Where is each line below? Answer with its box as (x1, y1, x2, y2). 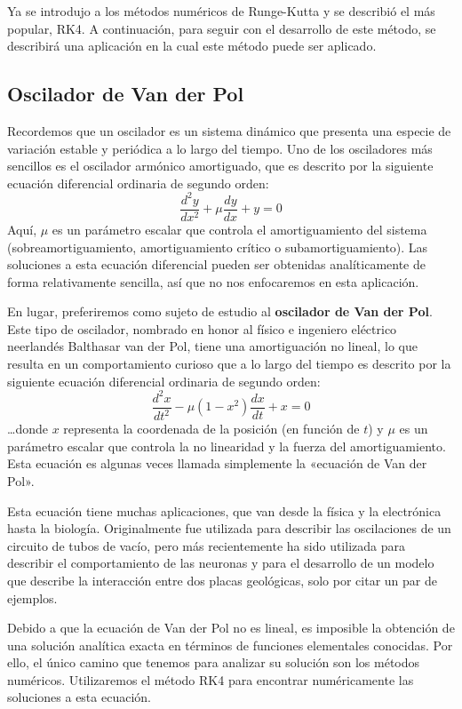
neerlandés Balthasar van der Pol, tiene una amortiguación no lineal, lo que (7, 337, 418, 355)
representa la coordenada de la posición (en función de (63, 419, 360, 438)
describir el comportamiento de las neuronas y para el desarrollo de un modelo (7, 554, 434, 572)
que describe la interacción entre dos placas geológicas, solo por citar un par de (7, 570, 437, 589)
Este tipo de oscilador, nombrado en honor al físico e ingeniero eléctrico (7, 319, 397, 338)
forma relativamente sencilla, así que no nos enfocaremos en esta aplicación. (7, 272, 419, 291)
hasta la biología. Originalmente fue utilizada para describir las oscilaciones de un (7, 519, 451, 538)
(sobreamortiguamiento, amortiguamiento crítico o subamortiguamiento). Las (7, 237, 428, 256)
